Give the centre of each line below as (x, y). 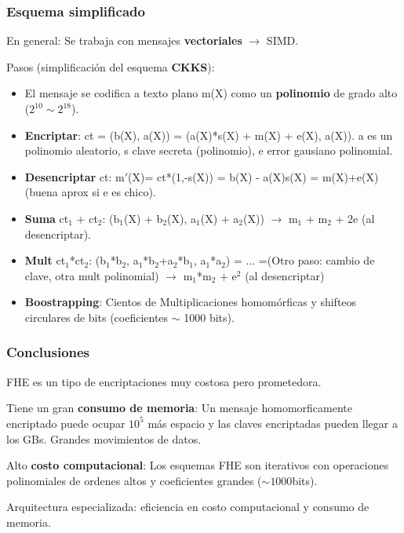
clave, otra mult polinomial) (92, 275)
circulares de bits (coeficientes (96, 317)
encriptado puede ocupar (66, 423)
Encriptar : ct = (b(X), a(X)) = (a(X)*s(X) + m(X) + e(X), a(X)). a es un (209, 135)
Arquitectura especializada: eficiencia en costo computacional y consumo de (188, 507)
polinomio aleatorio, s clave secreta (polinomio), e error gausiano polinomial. (209, 150)
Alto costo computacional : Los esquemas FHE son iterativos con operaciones (198, 465)
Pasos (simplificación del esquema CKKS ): (111, 66)
